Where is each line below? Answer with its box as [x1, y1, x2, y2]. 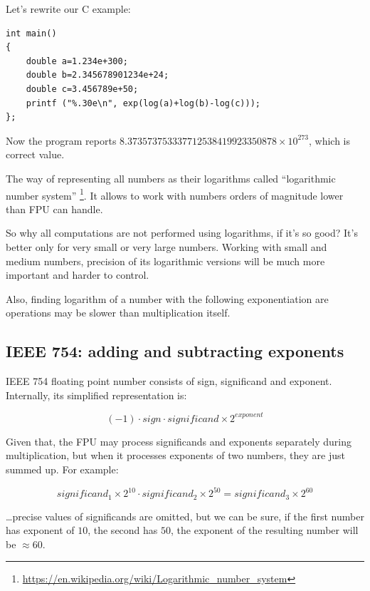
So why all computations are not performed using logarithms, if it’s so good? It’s [6, 225, 358, 240]
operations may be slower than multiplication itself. [6, 305, 231, 320]
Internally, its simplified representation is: [6, 387, 187, 402]
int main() [6, 28, 57, 38]
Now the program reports [6, 133, 117, 148]
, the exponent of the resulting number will [171, 523, 359, 538]
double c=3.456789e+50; [26, 83, 139, 94]
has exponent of [6, 523, 75, 538]
